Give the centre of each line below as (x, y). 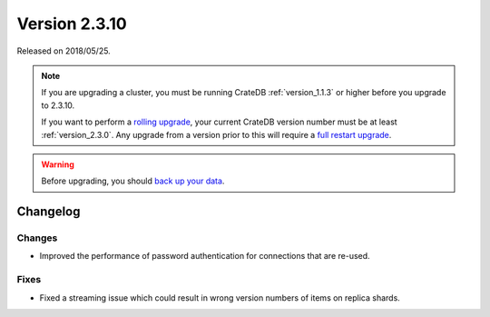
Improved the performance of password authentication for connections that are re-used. (205, 256)
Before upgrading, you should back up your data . (133, 181)
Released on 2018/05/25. (64, 51)
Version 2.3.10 (72, 24)
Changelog (49, 212)
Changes (37, 238)
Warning (58, 164)
